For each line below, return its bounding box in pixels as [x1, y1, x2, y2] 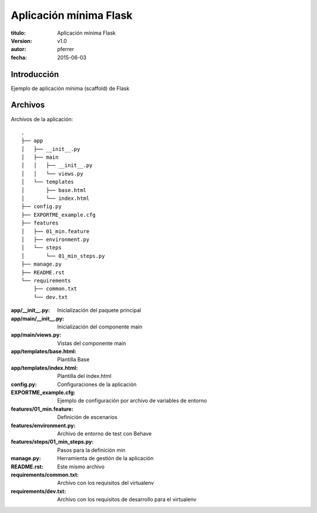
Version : [11, 37, 32, 44]
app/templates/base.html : [11, 348, 76, 355]
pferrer [57, 46, 75, 53]
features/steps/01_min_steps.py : [11, 438, 94, 445]
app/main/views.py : [11, 331, 62, 338]
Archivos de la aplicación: [11, 115, 73, 123]
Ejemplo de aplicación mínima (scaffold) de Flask [11, 85, 130, 92]
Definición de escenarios [57, 414, 117, 421]
